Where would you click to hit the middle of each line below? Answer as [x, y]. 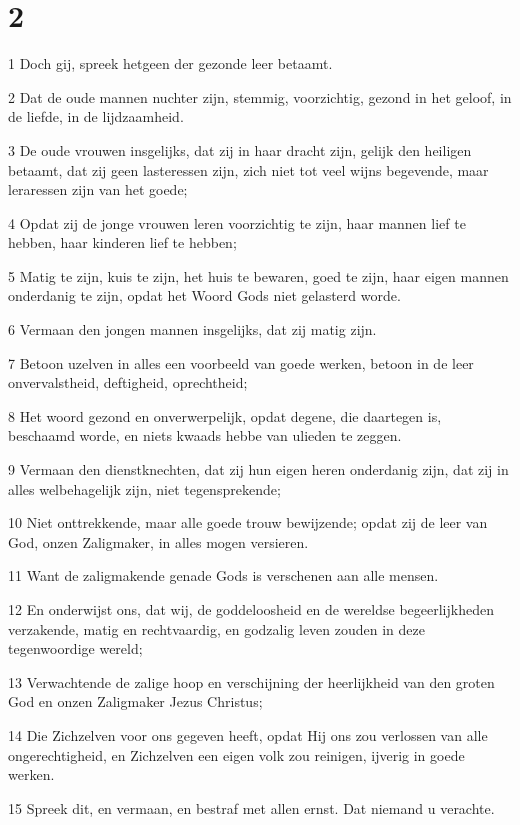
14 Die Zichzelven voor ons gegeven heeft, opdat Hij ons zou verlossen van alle [248, 734]
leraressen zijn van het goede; [98, 189]
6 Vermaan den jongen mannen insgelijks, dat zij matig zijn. [192, 329]
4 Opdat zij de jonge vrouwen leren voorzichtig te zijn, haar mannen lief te [237, 222]
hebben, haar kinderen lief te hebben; [122, 242]
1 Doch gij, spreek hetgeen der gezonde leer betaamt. [170, 63]
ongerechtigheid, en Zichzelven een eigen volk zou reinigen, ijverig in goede [236, 754]
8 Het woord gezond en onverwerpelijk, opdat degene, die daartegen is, [225, 415]
